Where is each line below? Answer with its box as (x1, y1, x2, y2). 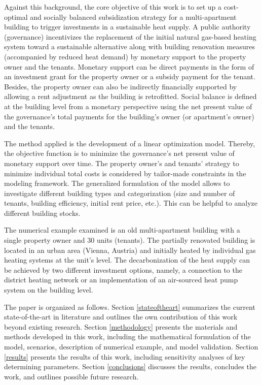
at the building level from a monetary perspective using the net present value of (4, 101, 252, 111)
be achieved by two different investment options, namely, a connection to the (4, 264, 242, 275)
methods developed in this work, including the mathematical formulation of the (4, 331, 251, 342)
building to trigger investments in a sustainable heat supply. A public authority (4, 21, 251, 32)
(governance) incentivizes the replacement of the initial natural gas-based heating (4, 31, 256, 42)
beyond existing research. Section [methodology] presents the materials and (4, 321, 238, 332)
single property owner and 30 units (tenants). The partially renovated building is (4, 235, 255, 245)
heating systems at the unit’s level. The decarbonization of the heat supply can (4, 254, 250, 265)
